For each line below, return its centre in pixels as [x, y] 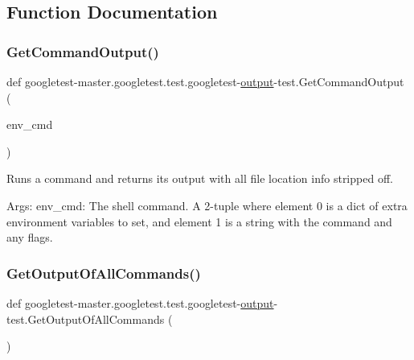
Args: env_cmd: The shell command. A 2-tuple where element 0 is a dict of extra [207, 205]
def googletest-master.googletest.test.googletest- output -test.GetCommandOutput [205, 81]
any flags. [30, 237]
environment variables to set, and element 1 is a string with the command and [199, 221]
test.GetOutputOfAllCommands [86, 319]
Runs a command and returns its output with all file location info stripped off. [200, 178]
